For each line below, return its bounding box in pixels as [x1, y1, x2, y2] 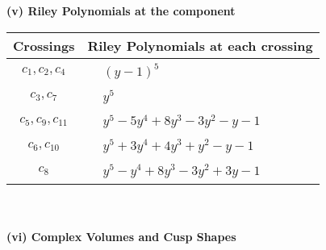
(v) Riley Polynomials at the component [6, 2, 236, 19]
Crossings [13, 35, 75, 55]
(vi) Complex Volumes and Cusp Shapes [6, 228, 236, 245]
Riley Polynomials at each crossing [87, 35, 313, 55]
